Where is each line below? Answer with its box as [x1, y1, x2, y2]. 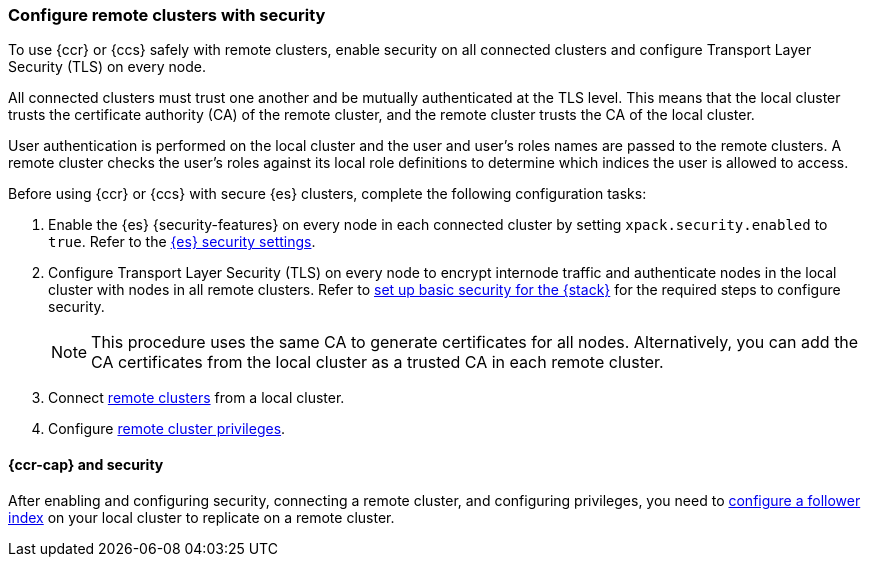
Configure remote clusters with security [8, 5, 326, 25]
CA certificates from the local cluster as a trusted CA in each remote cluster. [91, 352, 664, 373]
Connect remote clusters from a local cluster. [48, 389, 345, 407]
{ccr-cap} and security [8, 455, 164, 473]
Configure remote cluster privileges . [48, 420, 286, 438]
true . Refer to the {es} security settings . [48, 233, 316, 251]
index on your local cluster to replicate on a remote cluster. [8, 508, 395, 526]
